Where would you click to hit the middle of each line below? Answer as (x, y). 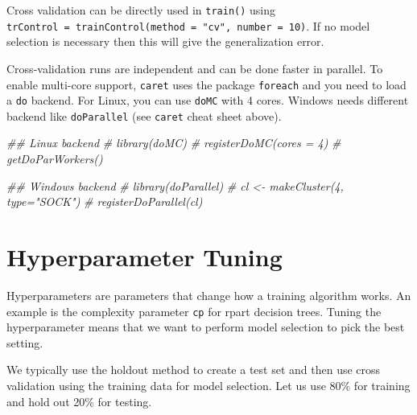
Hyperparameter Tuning (145, 257)
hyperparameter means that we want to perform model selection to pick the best (206, 327)
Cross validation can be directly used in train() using (141, 10)
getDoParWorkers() (55, 159)
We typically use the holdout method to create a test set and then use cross (194, 370)
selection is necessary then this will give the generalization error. (165, 41)
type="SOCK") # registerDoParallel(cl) (105, 201)
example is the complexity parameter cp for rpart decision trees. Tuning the (194, 311)
